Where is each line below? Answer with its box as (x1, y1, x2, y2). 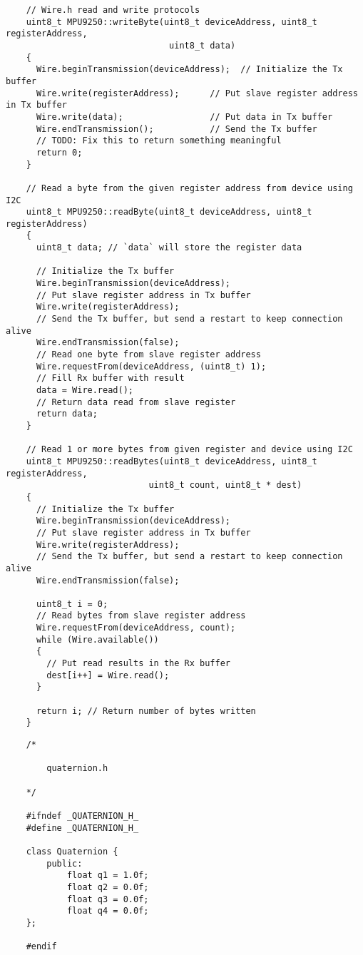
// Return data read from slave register (36, 397, 236, 407)
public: (46, 858, 83, 869)
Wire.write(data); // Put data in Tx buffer (36, 111, 333, 122)
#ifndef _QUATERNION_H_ (26, 810, 139, 821)
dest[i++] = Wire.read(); (46, 670, 170, 680)
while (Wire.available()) (36, 634, 159, 645)
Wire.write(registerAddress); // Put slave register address (36, 88, 358, 98)
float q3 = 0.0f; (66, 894, 149, 904)
